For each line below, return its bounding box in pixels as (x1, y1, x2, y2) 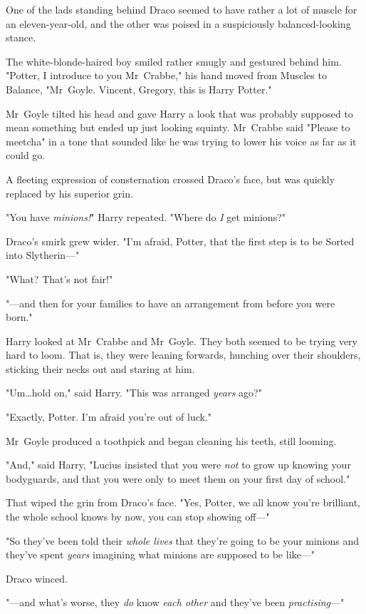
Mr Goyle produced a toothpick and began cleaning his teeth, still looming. (6, 433, 337, 448)
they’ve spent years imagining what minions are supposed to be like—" (6, 547, 315, 562)
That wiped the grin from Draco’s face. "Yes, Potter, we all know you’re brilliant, (6, 495, 360, 510)
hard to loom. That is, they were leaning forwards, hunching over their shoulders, (6, 347, 361, 362)
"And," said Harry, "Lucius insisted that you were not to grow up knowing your (6, 457, 351, 472)
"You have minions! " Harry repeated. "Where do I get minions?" (6, 210, 286, 225)
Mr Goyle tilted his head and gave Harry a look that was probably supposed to (6, 106, 353, 121)
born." (6, 309, 33, 324)
